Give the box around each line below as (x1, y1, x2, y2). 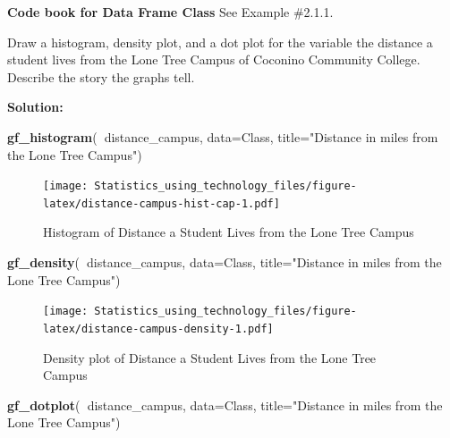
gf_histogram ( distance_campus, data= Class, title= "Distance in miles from (7, 127, 438, 146)
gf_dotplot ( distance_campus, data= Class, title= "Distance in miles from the (7, 395, 443, 414)
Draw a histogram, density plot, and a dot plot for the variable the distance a (7, 32, 433, 51)
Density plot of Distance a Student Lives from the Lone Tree (43, 348, 377, 366)
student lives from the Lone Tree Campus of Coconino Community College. (7, 50, 420, 69)
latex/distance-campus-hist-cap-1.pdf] (43, 197, 280, 210)
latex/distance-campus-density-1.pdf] (43, 322, 274, 335)
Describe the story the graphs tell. (7, 67, 195, 86)
